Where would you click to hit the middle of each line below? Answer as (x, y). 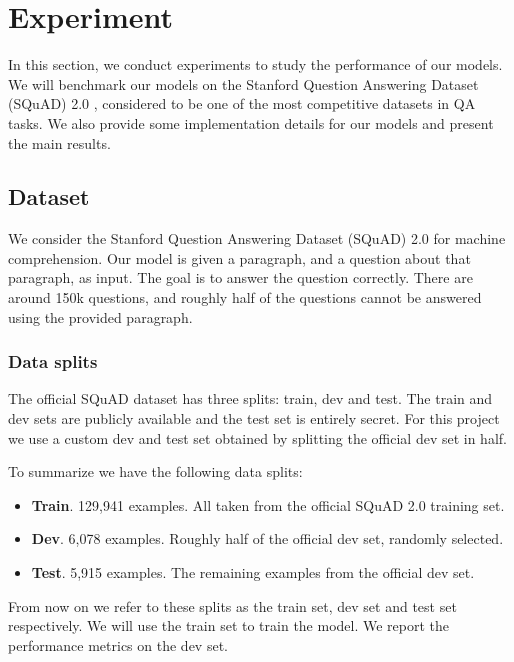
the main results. (59, 142)
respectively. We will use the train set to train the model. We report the (229, 625)
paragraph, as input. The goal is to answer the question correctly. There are (240, 277)
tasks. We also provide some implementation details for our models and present (251, 122)
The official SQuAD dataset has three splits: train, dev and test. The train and (250, 398)
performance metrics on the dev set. (118, 644)
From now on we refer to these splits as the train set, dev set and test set (232, 605)
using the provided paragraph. (100, 316)
